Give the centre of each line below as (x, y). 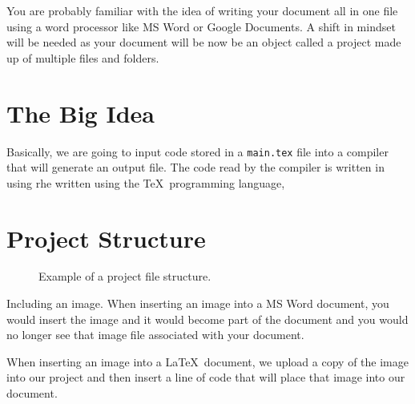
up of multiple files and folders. (83, 57)
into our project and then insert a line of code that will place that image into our (206, 377)
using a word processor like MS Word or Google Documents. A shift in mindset (201, 26)
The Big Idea (81, 113)
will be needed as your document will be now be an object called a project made (204, 42)
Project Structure (106, 238)
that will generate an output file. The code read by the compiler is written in (195, 167)
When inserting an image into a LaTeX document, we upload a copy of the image (207, 361)
